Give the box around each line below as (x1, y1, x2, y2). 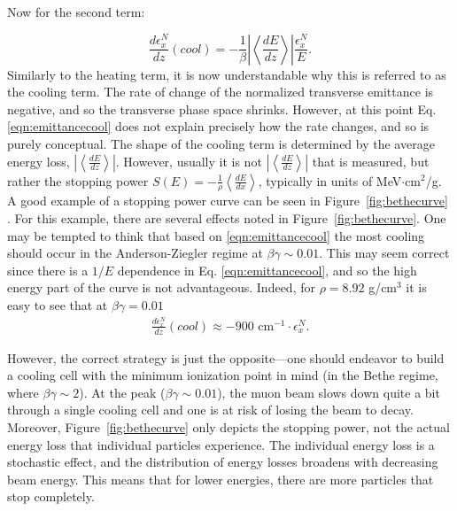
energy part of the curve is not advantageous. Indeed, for (7, 278, 315, 297)
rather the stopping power (7, 171, 149, 190)
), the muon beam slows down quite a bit (217, 383, 440, 401)
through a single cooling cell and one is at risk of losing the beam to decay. (7, 400, 414, 419)
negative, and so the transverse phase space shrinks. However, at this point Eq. (7, 99, 437, 118)
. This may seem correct (319, 244, 450, 262)
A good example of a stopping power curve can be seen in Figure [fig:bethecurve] (7, 191, 448, 210)
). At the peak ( (79, 383, 166, 401)
